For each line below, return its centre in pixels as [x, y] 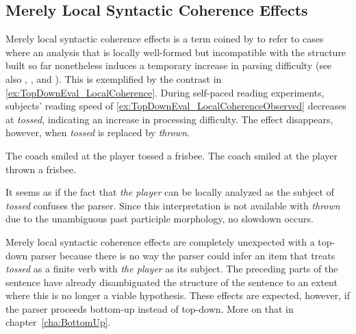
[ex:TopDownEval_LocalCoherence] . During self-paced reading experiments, [165, 92]
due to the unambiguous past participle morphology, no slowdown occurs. [160, 219]
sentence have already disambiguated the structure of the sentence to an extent [171, 282]
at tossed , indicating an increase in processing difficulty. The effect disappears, [169, 119]
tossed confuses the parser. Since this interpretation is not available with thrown [173, 205]
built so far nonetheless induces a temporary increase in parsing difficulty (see [169, 65]
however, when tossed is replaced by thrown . [98, 132]
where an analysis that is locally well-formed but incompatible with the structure [176, 52]
